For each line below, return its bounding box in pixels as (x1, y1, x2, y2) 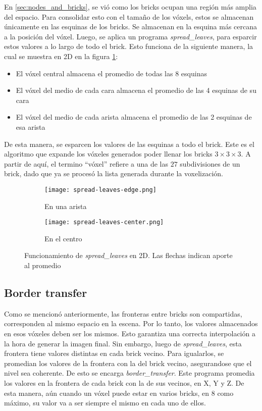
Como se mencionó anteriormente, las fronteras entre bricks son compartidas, (4, 308, 242, 319)
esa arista (16, 121, 45, 132)
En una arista (44, 200, 87, 211)
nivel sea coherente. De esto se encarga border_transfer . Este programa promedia (4, 368, 255, 378)
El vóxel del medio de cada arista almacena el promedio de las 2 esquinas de (16, 112, 252, 122)
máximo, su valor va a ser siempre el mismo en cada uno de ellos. (4, 397, 206, 408)
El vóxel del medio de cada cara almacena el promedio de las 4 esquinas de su (16, 85, 256, 95)
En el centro (44, 233, 82, 243)
